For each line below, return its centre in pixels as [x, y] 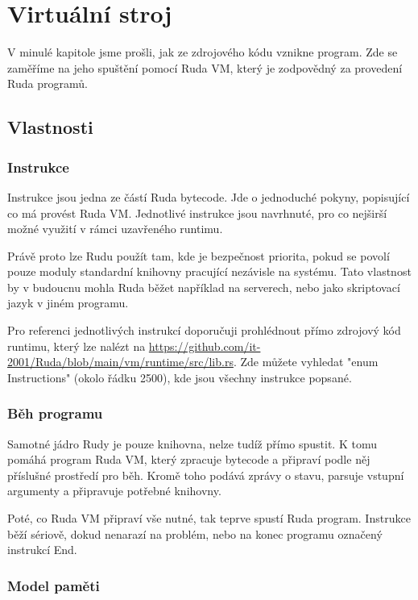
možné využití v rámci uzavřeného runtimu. [115, 229]
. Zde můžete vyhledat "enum [306, 362]
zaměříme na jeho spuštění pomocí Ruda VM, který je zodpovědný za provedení [205, 67]
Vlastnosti [50, 127]
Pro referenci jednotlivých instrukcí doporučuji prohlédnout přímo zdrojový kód [204, 330]
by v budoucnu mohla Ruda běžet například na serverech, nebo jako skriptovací [204, 287]
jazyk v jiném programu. [68, 303]
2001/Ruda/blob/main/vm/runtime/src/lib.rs [120, 362]
